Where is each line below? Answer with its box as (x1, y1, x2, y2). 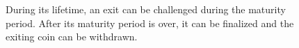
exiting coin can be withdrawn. (6, 29, 138, 44)
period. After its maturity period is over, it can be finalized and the (6, 15, 294, 30)
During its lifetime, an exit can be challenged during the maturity (6, 2, 286, 16)
